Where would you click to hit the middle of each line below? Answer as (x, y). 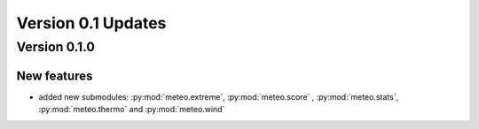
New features (55, 76)
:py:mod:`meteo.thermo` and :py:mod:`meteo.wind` (132, 110)
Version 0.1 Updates (91, 23)
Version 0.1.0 (55, 47)
